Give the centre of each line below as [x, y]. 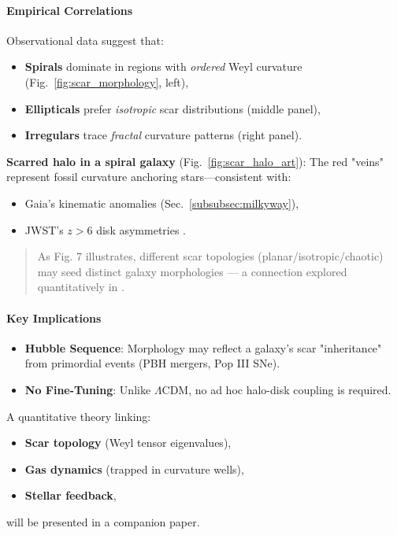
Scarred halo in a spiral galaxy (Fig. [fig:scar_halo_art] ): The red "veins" [195, 161]
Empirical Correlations [70, 10]
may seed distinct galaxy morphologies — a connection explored [192, 271]
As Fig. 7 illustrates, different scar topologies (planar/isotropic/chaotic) [210, 256]
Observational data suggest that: [85, 40]
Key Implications [54, 317]
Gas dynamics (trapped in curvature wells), [134, 469]
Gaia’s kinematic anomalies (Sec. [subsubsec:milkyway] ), [162, 203]
